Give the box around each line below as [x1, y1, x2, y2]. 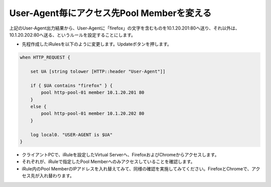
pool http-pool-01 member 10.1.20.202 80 [41, 111, 145, 116]
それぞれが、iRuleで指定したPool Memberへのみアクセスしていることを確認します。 [22, 158, 195, 165]
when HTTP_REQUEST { [20, 55, 70, 60]
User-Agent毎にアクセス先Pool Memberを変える [9, 8, 212, 19]
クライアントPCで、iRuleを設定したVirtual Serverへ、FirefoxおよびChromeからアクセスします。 [22, 151, 219, 157]
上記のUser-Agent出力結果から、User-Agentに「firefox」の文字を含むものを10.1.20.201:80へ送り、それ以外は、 [9, 25, 240, 31]
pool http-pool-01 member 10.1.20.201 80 [41, 90, 145, 95]
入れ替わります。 [39, 173, 75, 179]
